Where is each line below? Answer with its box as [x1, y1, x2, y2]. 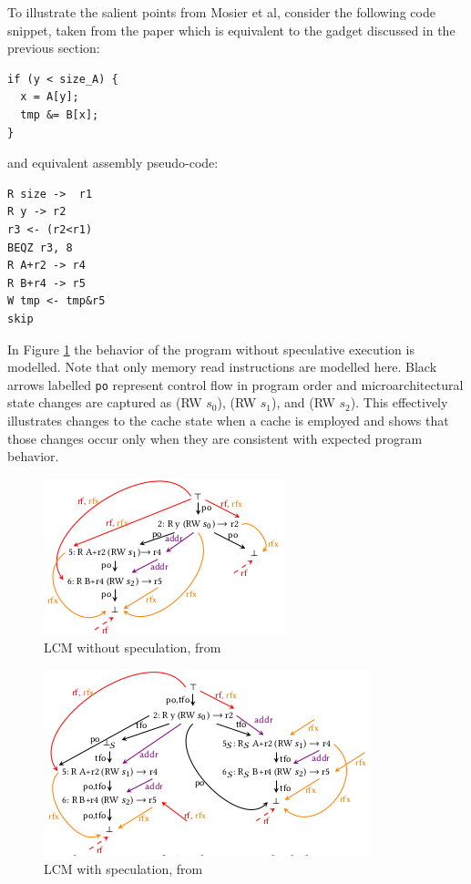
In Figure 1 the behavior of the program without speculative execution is [7, 339, 415, 358]
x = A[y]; [20, 90, 79, 104]
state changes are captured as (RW [7, 393, 202, 412]
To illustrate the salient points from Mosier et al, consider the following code [7, 3, 435, 21]
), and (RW [271, 393, 335, 412]
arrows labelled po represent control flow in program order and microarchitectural [7, 375, 464, 394]
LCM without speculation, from [44, 638, 221, 657]
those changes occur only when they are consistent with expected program [7, 428, 423, 447]
